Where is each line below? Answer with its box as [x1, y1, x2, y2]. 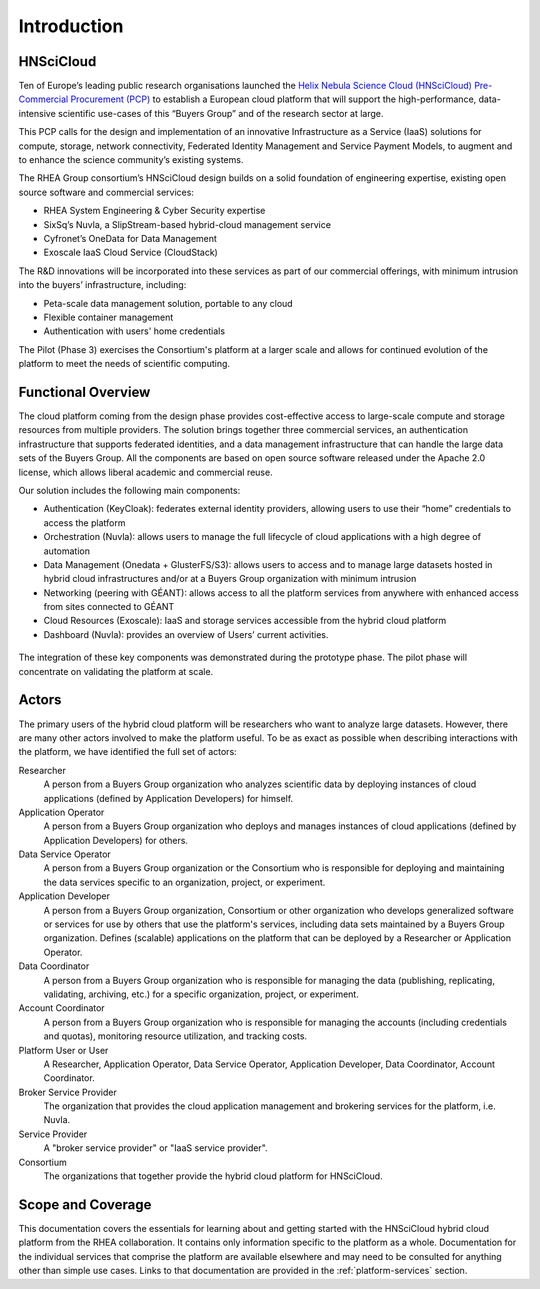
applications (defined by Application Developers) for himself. [43, 792, 294, 804]
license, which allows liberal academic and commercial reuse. [18, 466, 274, 478]
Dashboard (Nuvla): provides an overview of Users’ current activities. [43, 628, 329, 640]
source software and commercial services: [18, 186, 195, 198]
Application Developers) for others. [43, 834, 189, 846]
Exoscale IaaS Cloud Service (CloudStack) [43, 246, 219, 259]
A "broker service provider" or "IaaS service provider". [43, 1142, 269, 1154]
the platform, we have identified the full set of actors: [18, 746, 237, 758]
